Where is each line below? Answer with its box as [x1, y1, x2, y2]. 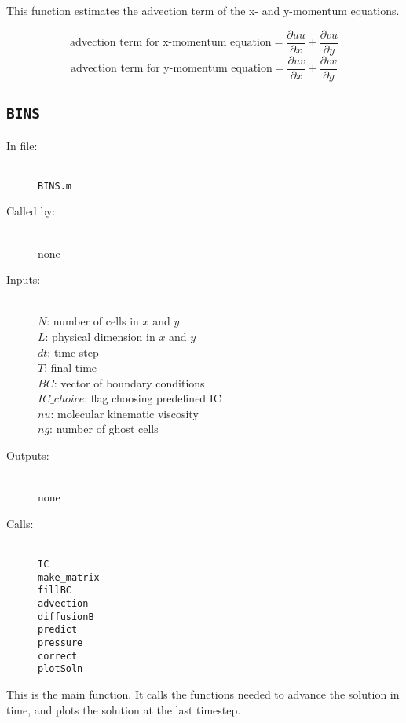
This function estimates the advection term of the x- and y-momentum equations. [6, 2, 400, 18]
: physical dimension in [45, 328, 155, 344]
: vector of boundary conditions [53, 374, 205, 391]
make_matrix [38, 571, 100, 583]
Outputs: [6, 447, 49, 464]
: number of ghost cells [49, 420, 159, 437]
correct [38, 650, 78, 662]
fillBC [38, 585, 71, 596]
